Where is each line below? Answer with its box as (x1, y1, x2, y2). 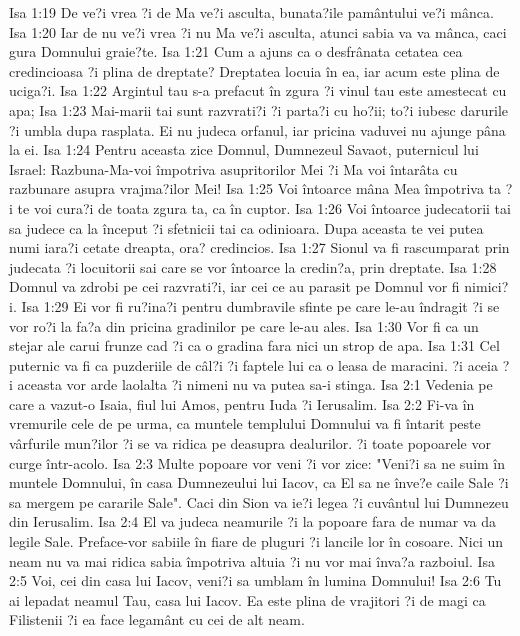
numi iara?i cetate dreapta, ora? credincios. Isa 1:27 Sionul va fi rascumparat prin (9, 237, 510, 258)
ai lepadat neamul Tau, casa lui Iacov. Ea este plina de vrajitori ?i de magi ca (9, 589, 486, 610)
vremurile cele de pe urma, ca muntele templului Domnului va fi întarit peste (9, 413, 481, 434)
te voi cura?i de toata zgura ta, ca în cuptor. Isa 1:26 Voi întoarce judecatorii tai (17, 197, 511, 218)
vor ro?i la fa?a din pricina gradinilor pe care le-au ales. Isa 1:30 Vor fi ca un (9, 315, 479, 336)
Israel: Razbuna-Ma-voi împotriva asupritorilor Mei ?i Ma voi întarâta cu (9, 158, 458, 179)
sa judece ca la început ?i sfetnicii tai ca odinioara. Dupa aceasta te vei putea (9, 217, 484, 238)
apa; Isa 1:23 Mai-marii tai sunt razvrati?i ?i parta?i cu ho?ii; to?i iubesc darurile (9, 99, 509, 120)
